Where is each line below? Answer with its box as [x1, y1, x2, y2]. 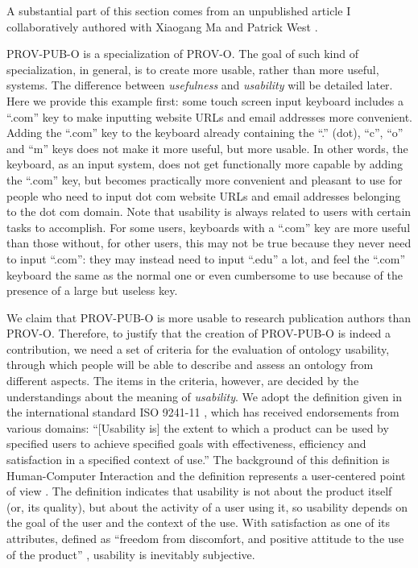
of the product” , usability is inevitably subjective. [6, 545, 255, 562]
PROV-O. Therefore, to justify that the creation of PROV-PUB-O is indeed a [6, 325, 391, 342]
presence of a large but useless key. [6, 282, 178, 299]
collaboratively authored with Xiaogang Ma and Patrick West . [6, 18, 318, 35]
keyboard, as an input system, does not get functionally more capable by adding [6, 155, 403, 172]
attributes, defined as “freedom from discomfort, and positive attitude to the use [6, 530, 404, 546]
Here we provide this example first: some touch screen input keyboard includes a [6, 92, 404, 109]
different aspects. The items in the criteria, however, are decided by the [6, 372, 359, 389]
